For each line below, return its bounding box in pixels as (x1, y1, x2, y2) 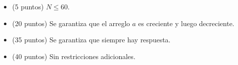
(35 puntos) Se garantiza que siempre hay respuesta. (12, 34, 171, 45)
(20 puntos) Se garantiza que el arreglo (12, 18, 130, 28)
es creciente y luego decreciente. (138, 18, 235, 28)
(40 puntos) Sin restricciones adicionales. (12, 51, 136, 61)
